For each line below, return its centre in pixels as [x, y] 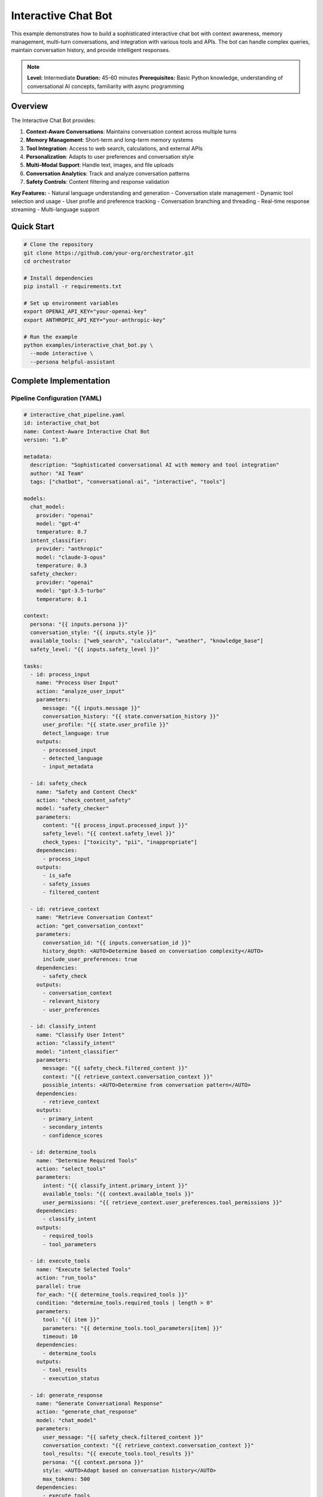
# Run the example [51, 337]
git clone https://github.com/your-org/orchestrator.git [109, 253]
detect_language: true [76, 733]
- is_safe [57, 875]
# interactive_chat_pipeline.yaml [74, 414]
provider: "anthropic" [69, 549]
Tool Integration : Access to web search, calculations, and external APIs [114, 148]
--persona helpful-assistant [73, 362]
